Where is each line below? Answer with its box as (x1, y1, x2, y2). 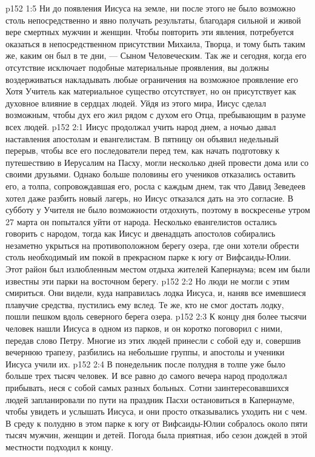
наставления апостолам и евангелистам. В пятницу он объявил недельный (5, 132, 279, 145)
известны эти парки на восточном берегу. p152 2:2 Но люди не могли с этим (5, 274, 290, 287)
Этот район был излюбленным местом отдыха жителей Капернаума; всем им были (5, 263, 310, 275)
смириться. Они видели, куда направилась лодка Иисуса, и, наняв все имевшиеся (5, 286, 306, 299)
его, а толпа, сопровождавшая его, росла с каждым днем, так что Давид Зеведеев (5, 179, 306, 192)
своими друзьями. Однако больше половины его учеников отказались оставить (5, 168, 296, 180)
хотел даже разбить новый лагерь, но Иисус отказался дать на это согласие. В (5, 191, 293, 204)
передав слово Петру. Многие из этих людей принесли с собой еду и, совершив (5, 334, 301, 346)
